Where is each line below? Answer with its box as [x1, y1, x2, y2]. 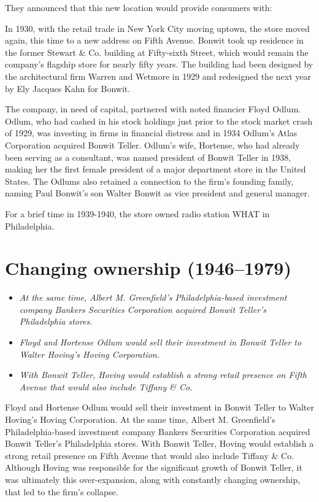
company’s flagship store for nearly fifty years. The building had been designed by [5, 58, 313, 71]
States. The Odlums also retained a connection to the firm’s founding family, [5, 174, 294, 187]
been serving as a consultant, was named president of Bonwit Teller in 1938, [5, 150, 291, 163]
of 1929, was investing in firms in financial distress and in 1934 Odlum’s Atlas [5, 126, 298, 139]
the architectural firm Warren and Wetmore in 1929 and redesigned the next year [5, 69, 311, 82]
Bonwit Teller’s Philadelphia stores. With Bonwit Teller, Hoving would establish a [5, 437, 314, 450]
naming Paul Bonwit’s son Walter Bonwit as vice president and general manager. [5, 187, 310, 199]
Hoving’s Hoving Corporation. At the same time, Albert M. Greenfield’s [5, 412, 275, 425]
